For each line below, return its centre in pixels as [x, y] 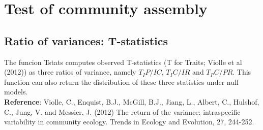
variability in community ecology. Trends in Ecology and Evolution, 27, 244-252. [129, 122]
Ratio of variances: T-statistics [86, 40]
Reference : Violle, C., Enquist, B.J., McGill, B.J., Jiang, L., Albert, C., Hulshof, [132, 101]
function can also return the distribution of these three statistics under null [121, 82]
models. [16, 92]
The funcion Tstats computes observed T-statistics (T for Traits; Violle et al [123, 62]
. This [242, 72]
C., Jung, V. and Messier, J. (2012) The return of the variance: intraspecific [122, 111]
